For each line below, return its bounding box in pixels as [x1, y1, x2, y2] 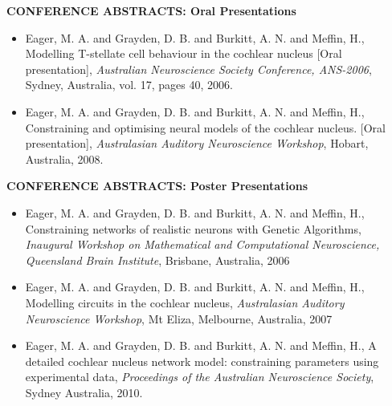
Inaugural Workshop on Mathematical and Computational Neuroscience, [25, 236, 380, 253]
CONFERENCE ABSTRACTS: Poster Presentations [6, 177, 308, 194]
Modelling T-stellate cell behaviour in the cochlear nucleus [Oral [25, 45, 342, 62]
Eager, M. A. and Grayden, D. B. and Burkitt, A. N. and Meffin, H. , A [25, 337, 377, 354]
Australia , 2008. [25, 150, 104, 167]
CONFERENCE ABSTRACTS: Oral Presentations [6, 2, 296, 18]
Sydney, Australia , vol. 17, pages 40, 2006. [25, 76, 233, 93]
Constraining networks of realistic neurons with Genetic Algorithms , [25, 220, 361, 237]
